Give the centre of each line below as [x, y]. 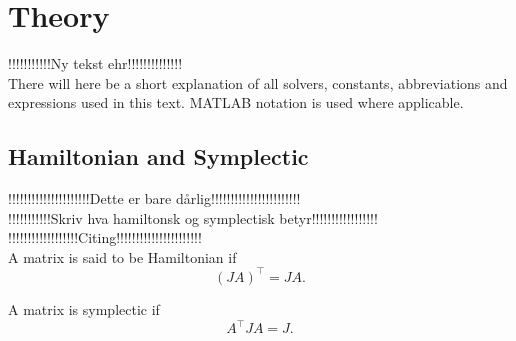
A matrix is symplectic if [84, 308]
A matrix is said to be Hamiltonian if [122, 256]
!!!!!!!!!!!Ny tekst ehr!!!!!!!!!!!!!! [95, 63]
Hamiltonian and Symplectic [158, 156]
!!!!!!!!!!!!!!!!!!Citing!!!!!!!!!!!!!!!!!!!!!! [105, 237]
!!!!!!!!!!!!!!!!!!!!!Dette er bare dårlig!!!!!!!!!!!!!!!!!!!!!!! [154, 198]
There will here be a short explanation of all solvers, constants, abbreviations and [258, 82]
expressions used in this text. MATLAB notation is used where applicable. [236, 102]
